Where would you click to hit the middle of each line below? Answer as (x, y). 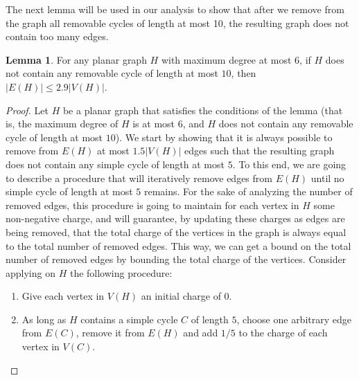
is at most (154, 124)
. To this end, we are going (289, 164)
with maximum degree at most (226, 59)
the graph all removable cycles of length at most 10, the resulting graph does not (177, 22)
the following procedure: (121, 272)
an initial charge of (181, 296)
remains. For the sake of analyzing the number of (248, 191)
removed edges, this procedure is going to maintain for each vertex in (152, 205)
